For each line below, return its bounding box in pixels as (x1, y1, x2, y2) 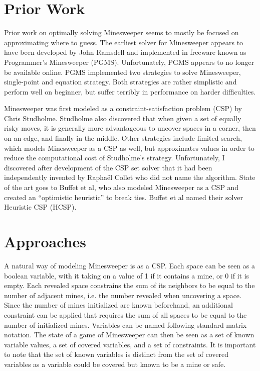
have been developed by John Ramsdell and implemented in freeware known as (4, 47, 246, 57)
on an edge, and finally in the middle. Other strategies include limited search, (4, 133, 242, 143)
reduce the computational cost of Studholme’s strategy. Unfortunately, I (4, 152, 225, 163)
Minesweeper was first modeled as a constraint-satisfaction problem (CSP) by (4, 103, 242, 114)
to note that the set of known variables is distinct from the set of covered (4, 349, 229, 359)
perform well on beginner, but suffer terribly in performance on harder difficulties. (4, 86, 256, 97)
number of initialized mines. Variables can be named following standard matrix (4, 319, 247, 330)
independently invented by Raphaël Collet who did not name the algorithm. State (4, 172, 255, 182)
